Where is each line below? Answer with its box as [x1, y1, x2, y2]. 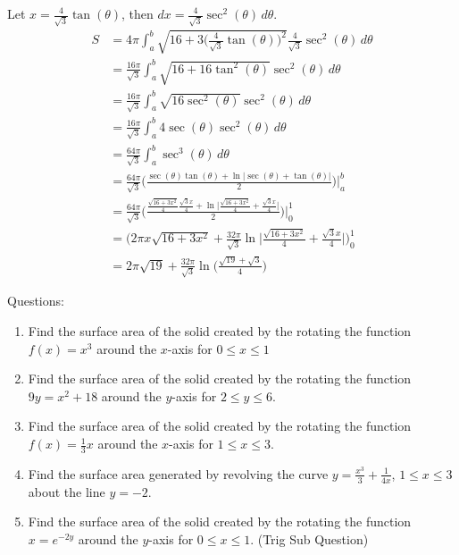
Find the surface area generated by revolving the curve [28, 464, 329, 483]
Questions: [7, 291, 64, 310]
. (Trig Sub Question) [250, 529, 369, 548]
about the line [28, 482, 105, 500]
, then [121, 4, 154, 22]
